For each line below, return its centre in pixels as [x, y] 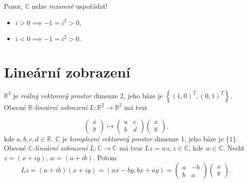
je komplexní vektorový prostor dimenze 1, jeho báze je [143, 138]
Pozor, [13, 6]
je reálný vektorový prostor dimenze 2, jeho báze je [88, 95]
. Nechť [234, 148]
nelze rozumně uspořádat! [70, 6]
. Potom [105, 157]
